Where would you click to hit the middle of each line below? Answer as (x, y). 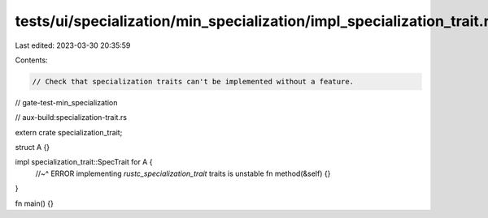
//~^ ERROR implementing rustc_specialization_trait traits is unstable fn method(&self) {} (183, 173)
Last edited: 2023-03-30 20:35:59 (73, 45)
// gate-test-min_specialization (66, 102)
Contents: (31, 60)
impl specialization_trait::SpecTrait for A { (84, 162)
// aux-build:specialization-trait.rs (71, 118)
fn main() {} (35, 203)
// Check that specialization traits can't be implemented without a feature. (193, 81)
